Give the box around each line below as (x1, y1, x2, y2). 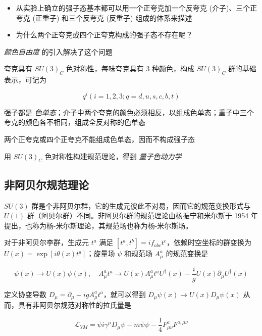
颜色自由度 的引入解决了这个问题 (4, 46, 113, 57)
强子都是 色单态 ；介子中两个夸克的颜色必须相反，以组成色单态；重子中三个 (4, 107, 254, 117)
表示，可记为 (4, 74, 46, 85)
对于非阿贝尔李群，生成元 (4, 237, 89, 248)
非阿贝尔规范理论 (4, 176, 89, 192)
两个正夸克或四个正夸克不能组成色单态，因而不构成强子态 (4, 134, 195, 145)
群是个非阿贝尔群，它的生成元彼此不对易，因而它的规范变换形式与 (31, 200, 251, 211)
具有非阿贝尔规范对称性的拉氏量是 (18, 300, 131, 310)
